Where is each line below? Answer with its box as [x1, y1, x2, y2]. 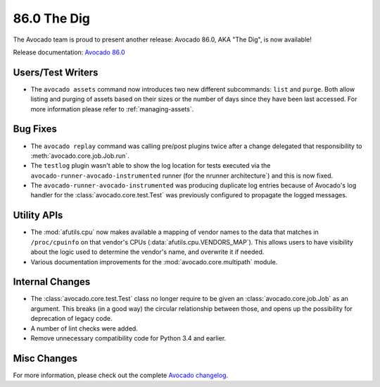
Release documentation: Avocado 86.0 [13, 48, 126, 56]
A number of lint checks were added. [30, 324, 139, 333]
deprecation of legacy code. [30, 314, 113, 323]
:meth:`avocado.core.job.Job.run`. [30, 152, 129, 160]
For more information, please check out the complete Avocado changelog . [13, 371, 229, 379]
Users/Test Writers [13, 66, 99, 78]
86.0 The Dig [13, 11, 91, 26]
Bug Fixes [13, 123, 58, 135]
